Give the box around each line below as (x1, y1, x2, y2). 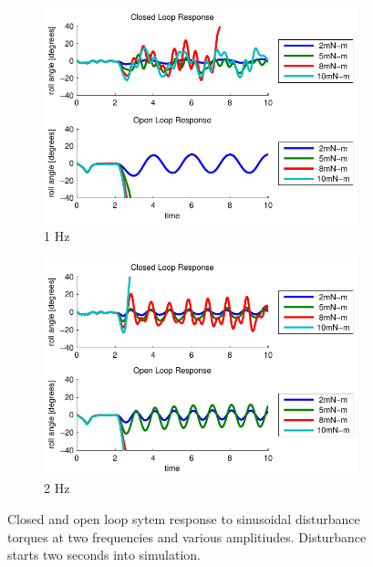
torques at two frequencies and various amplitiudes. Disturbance (7, 527, 367, 546)
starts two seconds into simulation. (7, 545, 201, 564)
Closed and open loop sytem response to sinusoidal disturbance (7, 509, 360, 528)
